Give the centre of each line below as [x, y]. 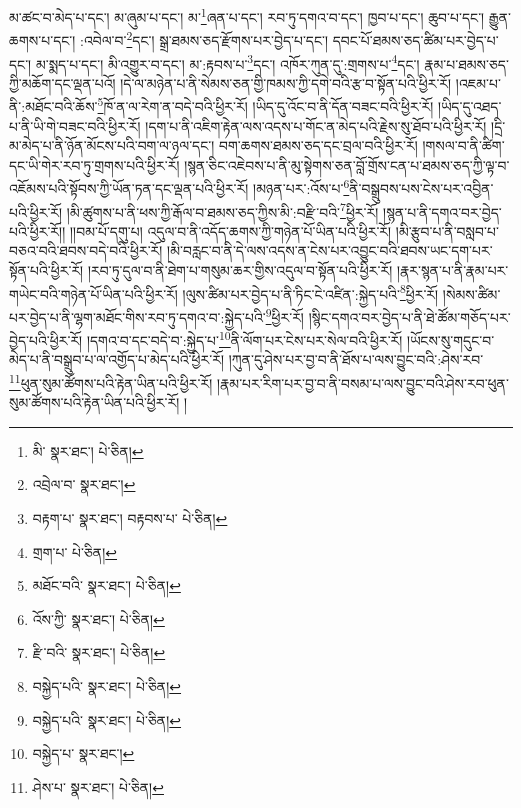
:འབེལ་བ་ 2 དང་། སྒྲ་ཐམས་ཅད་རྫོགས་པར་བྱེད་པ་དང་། [204, 38]
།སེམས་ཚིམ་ [471, 293]
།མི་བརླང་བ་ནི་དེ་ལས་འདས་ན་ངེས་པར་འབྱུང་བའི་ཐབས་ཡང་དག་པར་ [330, 250]
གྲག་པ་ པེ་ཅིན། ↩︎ [75, 551]
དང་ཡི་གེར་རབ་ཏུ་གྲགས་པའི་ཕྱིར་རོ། [94, 164]
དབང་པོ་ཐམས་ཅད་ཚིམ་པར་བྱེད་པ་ [415, 39]
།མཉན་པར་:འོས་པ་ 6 [301, 187]
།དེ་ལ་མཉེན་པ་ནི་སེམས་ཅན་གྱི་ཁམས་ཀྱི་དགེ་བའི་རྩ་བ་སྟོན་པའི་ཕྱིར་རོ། [286, 82]
